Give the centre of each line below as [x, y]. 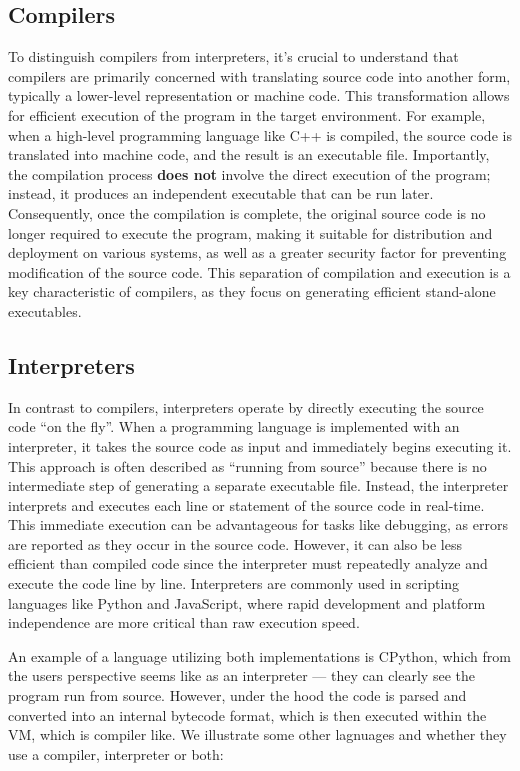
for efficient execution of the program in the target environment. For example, [247, 114]
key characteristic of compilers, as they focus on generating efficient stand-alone [252, 291]
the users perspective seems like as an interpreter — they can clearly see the [241, 675]
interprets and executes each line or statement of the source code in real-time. [246, 504]
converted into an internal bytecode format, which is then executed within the [247, 714]
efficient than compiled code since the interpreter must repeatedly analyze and [248, 563]
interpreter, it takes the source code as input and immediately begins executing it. [260, 445]
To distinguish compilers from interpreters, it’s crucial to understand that [233, 56]
